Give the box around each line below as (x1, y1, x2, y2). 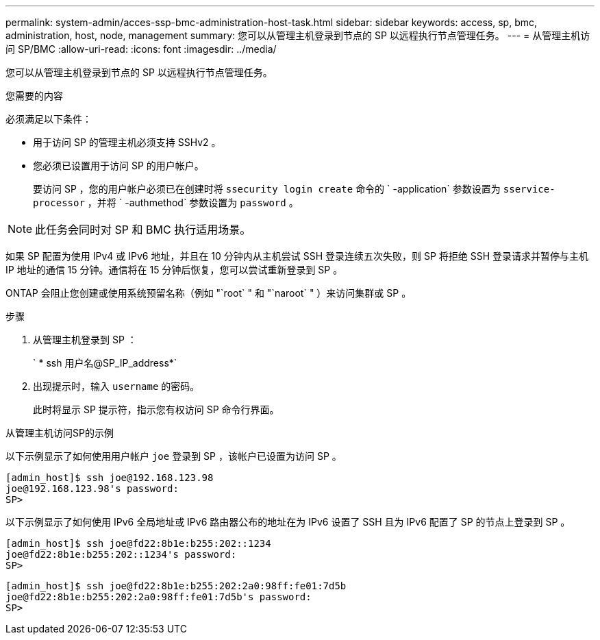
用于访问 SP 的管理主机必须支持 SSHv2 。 (33, 136, 221, 148)
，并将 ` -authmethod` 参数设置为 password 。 (87, 197, 299, 208)
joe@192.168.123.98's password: (5, 483, 179, 494)
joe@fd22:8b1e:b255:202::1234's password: (5, 549, 237, 560)
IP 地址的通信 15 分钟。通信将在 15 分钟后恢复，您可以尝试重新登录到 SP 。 (5, 264, 343, 275)
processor (33, 197, 85, 208)
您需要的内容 (5, 90, 63, 101)
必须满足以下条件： (5, 113, 92, 125)
